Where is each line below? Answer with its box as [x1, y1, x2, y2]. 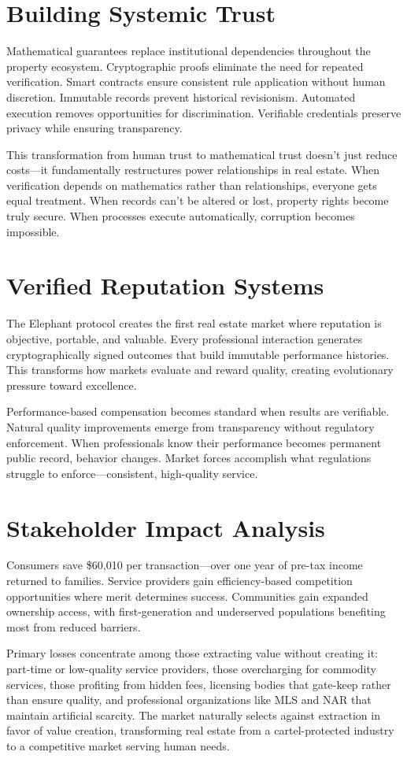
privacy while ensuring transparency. [6, 120, 183, 136]
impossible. [6, 223, 60, 239]
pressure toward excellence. [6, 376, 137, 393]
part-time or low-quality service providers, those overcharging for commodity [6, 661, 376, 676]
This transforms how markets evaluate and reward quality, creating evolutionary [6, 361, 394, 378]
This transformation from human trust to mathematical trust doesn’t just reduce [6, 146, 398, 162]
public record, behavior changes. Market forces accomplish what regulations [6, 450, 372, 466]
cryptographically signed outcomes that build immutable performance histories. [6, 346, 390, 362]
